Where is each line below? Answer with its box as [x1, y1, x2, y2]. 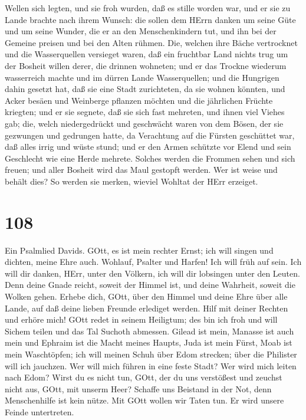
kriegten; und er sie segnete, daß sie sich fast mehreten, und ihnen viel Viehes [5, 106, 285, 118]
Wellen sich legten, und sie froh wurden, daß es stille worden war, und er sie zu [5, 2, 291, 14]
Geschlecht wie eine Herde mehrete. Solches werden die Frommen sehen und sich [5, 152, 295, 164]
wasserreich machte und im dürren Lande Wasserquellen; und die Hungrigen [5, 71, 279, 83]
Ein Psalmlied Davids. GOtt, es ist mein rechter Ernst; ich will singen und [5, 244, 274, 256]
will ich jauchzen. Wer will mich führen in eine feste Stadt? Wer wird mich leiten [5, 359, 297, 372]
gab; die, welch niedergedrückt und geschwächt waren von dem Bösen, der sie [5, 117, 284, 129]
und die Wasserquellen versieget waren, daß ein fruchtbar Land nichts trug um [5, 48, 288, 60]
